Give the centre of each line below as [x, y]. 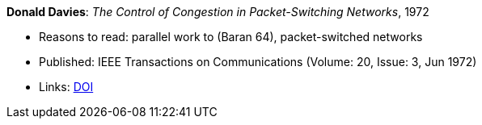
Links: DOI [66, 87]
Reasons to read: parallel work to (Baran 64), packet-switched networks [231, 37]
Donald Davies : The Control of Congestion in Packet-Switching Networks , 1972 [218, 12]
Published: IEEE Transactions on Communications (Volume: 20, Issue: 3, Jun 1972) [258, 62]
